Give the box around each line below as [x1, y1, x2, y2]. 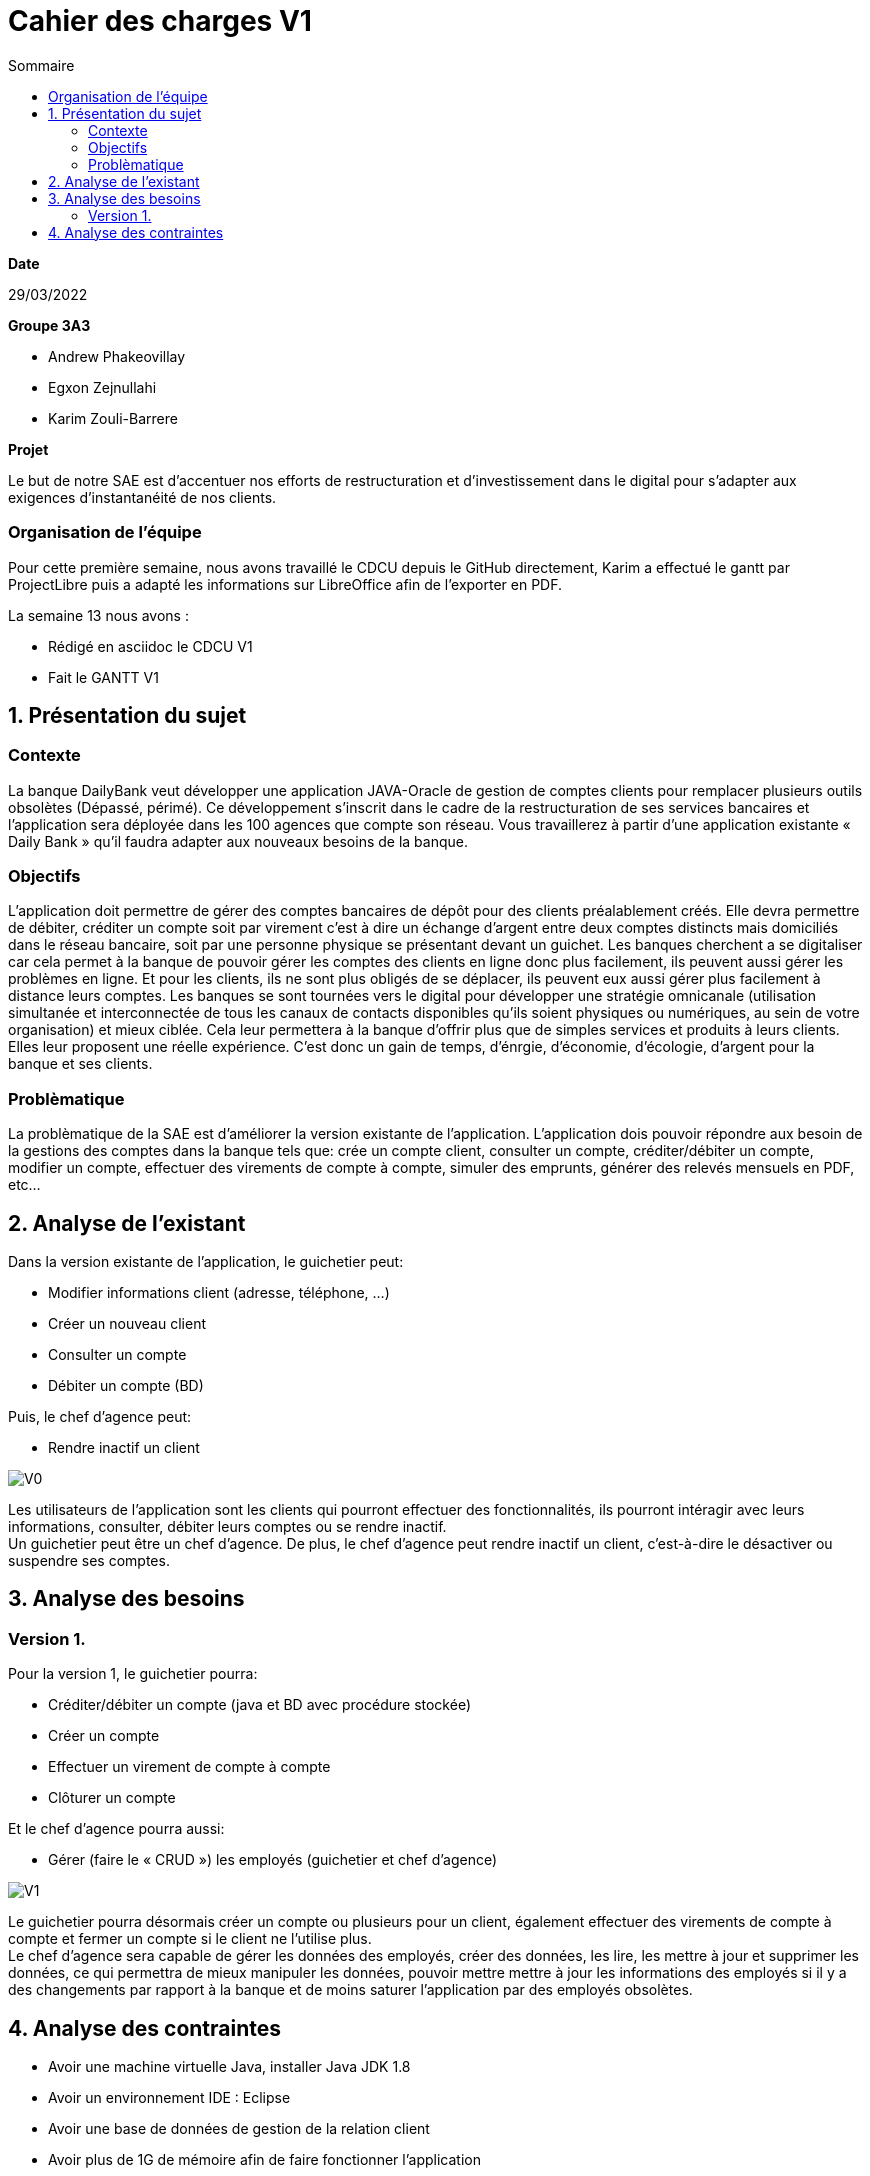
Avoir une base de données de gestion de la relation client [48, 2120, 430, 2138]
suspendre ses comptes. [8, 1552, 170, 1570]
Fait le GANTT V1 [48, 668, 159, 686]
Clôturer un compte [48, 1789, 176, 1807]
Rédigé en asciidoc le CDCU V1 [48, 637, 253, 655]
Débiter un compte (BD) [48, 1377, 204, 1395]
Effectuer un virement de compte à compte [48, 1758, 331, 1776]
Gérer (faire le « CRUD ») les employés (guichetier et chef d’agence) [48, 1851, 498, 1869]
